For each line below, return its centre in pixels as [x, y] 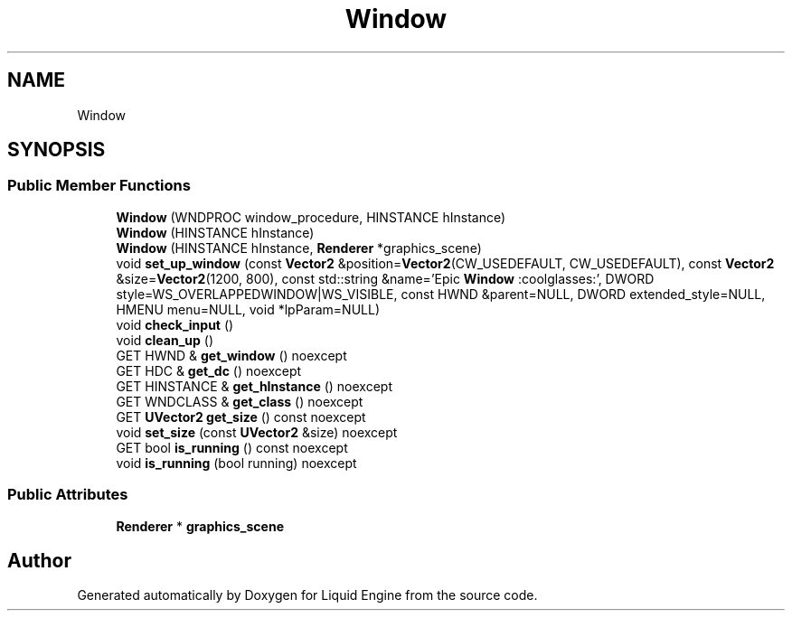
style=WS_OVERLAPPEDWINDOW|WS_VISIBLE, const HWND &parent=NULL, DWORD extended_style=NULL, [441, 294]
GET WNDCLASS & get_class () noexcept [240, 401]
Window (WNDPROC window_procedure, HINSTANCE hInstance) [311, 217]
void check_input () [175, 324]
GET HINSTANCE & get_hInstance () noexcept [254, 386]
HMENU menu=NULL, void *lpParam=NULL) [248, 309]
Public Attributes [68, 495]
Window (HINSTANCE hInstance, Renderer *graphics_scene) [299, 248]
